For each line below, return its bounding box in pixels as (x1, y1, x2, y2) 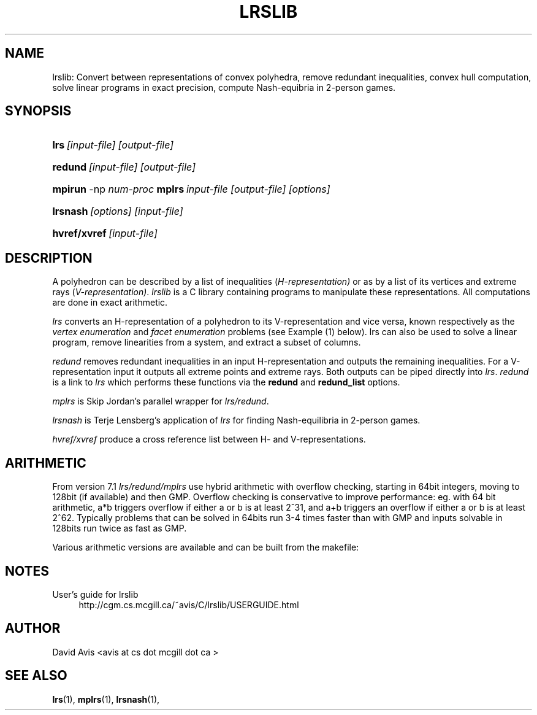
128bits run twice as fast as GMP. (52, 523, 187, 534)
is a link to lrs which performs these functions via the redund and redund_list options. (52, 377, 400, 388)
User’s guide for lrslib (52, 589, 139, 600)
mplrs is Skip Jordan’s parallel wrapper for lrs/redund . (52, 396, 269, 407)
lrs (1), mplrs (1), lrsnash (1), (52, 694, 160, 705)
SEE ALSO (5, 668, 67, 684)
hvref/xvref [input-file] (52, 227, 158, 240)
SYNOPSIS (5, 103, 72, 119)
